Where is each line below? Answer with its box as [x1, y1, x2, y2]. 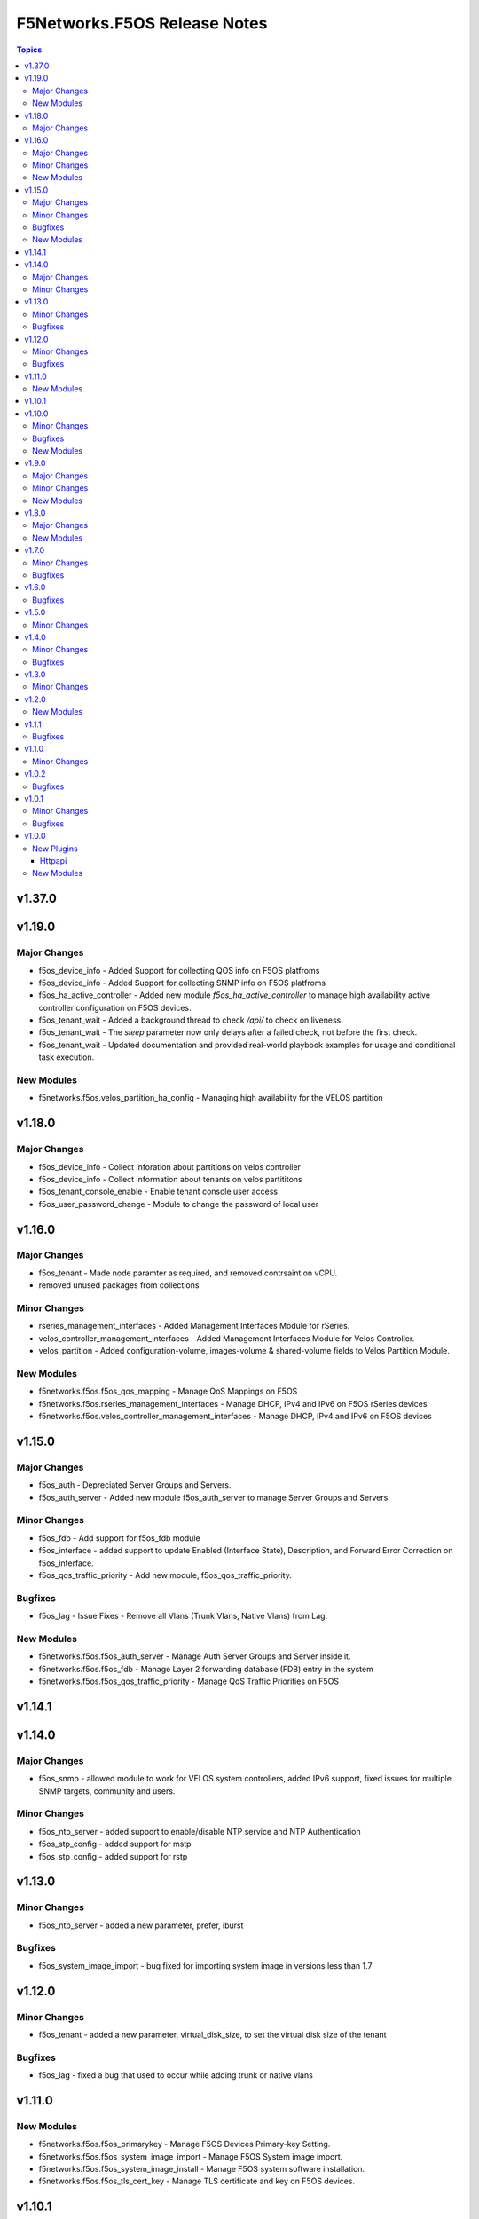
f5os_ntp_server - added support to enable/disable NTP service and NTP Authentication [38, 1826, 361, 1836]
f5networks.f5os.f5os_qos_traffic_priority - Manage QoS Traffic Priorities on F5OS [38, 1676, 340, 1686]
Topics [16, 44, 43, 55]
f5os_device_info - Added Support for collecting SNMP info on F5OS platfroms [38, 977, 326, 988]
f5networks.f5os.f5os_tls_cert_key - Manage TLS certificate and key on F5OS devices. [38, 2176, 355, 2187]
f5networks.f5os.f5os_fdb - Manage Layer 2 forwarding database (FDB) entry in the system [38, 1663, 374, 1674]
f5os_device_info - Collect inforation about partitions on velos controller [38, 1161, 302, 1172]
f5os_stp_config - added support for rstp [38, 1851, 188, 1861]
